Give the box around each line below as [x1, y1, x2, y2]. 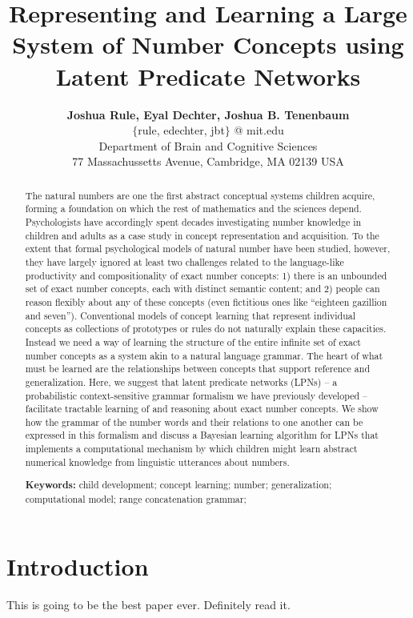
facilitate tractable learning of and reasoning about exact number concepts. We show [25, 402, 379, 415]
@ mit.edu [234, 122, 284, 138]
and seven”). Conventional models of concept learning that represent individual [25, 308, 355, 322]
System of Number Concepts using [12, 28, 404, 61]
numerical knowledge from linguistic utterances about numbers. [25, 455, 290, 468]
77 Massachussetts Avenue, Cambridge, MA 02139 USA [72, 153, 344, 170]
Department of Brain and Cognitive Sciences [98, 137, 318, 154]
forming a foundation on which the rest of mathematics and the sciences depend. [25, 202, 362, 215]
